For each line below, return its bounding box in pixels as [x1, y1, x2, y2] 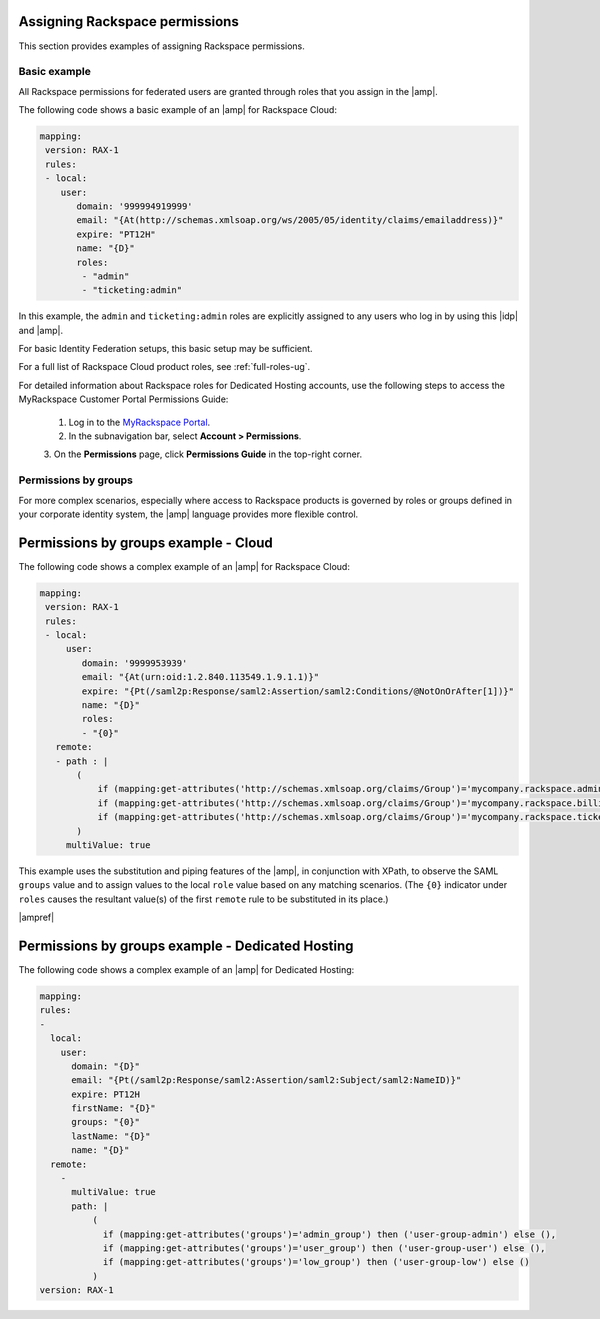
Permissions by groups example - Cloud [18, 534, 274, 551]
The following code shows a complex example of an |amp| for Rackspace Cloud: [18, 560, 350, 572]
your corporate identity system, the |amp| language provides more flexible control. [18, 508, 359, 520]
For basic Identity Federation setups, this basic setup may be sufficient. [18, 343, 314, 355]
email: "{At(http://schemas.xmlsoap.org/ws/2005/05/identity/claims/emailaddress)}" [76, 215, 504, 226]
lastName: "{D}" [71, 1130, 151, 1142]
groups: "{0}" [71, 1116, 140, 1128]
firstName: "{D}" [71, 1103, 157, 1114]
